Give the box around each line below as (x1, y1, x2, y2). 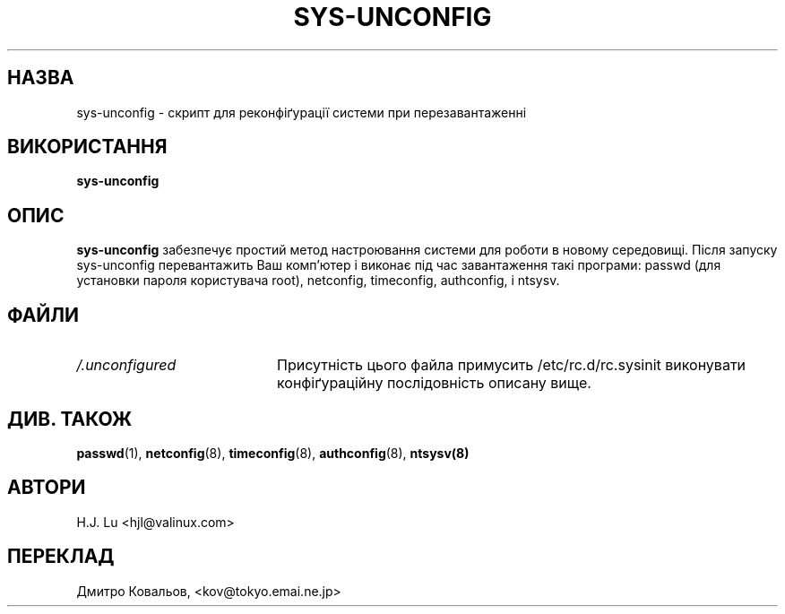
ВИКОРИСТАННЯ (7, 135, 168, 159)
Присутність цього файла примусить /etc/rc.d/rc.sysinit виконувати (276, 356, 746, 375)
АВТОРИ (7, 476, 86, 499)
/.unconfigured (76, 356, 177, 375)
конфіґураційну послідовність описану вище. (276, 374, 591, 393)
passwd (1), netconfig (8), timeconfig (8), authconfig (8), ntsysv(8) (76, 445, 470, 461)
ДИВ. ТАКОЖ (7, 407, 133, 430)
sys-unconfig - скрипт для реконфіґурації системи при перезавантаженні (76, 104, 527, 120)
